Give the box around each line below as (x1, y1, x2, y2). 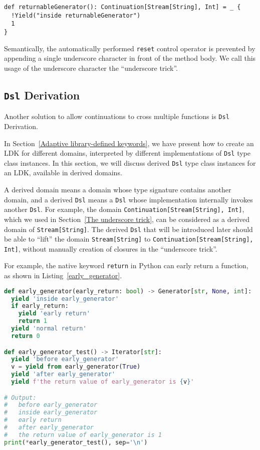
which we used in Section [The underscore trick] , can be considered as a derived (4, 213, 250, 224)
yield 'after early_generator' (11, 371, 115, 378)
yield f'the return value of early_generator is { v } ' (11, 378, 194, 385)
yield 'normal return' (11, 325, 87, 332)
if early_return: (11, 302, 69, 310)
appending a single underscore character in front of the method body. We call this (4, 53, 256, 63)
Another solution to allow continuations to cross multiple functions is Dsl (4, 111, 229, 122)
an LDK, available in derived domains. (4, 167, 122, 178)
